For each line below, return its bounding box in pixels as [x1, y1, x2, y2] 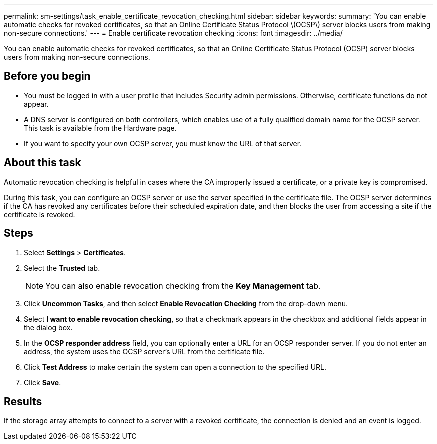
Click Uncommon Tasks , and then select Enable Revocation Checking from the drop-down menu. [24, 299, 348, 308]
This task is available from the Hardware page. [24, 123, 177, 132]
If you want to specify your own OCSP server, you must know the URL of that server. [24, 139, 302, 148]
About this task [4, 156, 81, 169]
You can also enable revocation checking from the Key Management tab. [45, 280, 321, 291]
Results [4, 395, 42, 408]
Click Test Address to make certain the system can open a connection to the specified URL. [24, 362, 327, 371]
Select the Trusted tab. [24, 263, 100, 272]
